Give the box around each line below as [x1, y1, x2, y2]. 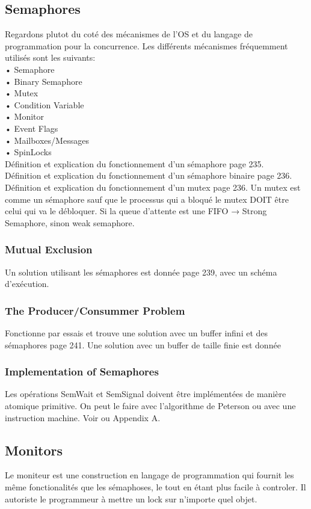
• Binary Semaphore [5, 75, 82, 87]
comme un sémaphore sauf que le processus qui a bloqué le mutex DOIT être [5, 193, 289, 205]
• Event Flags [5, 122, 58, 134]
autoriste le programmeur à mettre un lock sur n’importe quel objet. [5, 492, 257, 505]
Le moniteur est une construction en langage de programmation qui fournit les [5, 469, 294, 481]
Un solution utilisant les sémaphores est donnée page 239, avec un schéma [5, 265, 277, 278]
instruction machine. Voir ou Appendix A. [5, 411, 161, 424]
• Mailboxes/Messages [5, 134, 89, 146]
